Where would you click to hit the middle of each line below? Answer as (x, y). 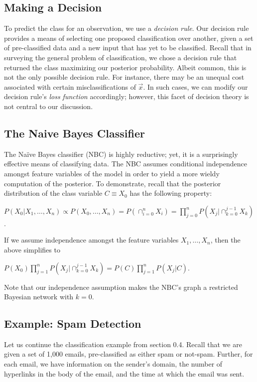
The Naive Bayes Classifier (74, 133)
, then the (225, 240)
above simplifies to (32, 249)
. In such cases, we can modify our (195, 86)
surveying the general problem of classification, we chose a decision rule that (121, 57)
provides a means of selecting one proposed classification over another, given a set (129, 38)
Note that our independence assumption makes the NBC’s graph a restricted (121, 287)
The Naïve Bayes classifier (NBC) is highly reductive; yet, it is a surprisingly (121, 154)
